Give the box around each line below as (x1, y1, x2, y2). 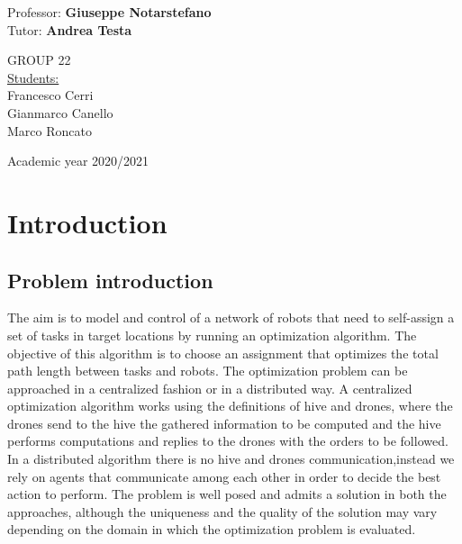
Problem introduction (7, 266, 213, 294)
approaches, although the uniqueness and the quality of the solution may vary (7, 502, 438, 521)
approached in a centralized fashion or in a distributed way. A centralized (7, 378, 412, 397)
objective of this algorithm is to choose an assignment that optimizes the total (7, 343, 439, 362)
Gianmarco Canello (7, 103, 113, 122)
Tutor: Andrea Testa (7, 20, 132, 39)
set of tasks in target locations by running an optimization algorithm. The (7, 325, 417, 344)
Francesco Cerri (7, 86, 94, 104)
